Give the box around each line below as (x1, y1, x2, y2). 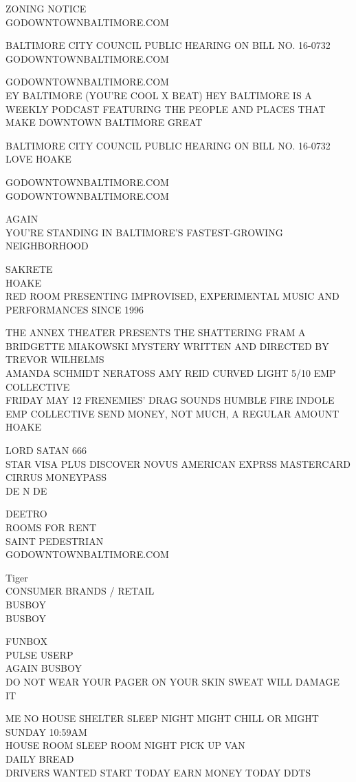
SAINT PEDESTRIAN (5, 533, 104, 548)
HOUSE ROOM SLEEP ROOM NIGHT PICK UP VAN (5, 738, 245, 752)
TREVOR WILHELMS (5, 352, 104, 367)
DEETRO (5, 506, 47, 521)
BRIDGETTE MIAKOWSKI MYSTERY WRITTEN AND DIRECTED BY (5, 338, 329, 353)
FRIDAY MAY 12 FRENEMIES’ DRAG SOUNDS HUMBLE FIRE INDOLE (5, 393, 335, 407)
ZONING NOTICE (5, 1, 87, 15)
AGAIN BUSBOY (5, 661, 82, 675)
